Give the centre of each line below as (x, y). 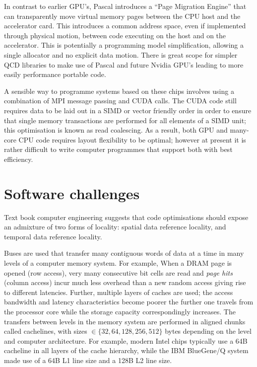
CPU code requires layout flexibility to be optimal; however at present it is (132, 139)
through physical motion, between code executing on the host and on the (115, 35)
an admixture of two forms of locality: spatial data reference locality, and (115, 227)
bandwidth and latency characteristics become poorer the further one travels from (129, 302)
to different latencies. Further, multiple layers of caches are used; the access (119, 292)
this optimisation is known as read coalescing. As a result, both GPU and (116, 130)
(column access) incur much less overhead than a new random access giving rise (125, 282)
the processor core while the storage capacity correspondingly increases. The (120, 311)
